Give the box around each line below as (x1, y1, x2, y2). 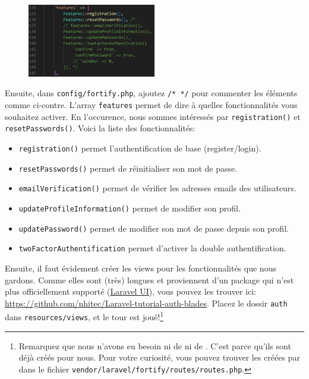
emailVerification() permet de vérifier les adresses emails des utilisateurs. (18, 182, 297, 194)
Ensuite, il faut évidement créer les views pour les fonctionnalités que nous (5, 261, 276, 274)
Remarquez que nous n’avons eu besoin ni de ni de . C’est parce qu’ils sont (18, 339, 291, 352)
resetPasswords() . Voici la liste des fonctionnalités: (5, 122, 196, 134)
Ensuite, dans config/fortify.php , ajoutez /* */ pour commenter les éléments (5, 87, 298, 99)
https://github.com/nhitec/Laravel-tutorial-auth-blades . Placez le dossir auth (5, 296, 288, 309)
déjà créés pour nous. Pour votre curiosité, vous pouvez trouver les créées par (18, 351, 300, 364)
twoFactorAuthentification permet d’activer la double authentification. (18, 242, 286, 254)
